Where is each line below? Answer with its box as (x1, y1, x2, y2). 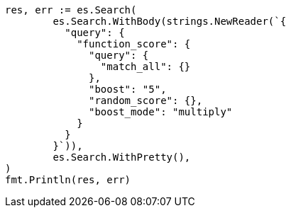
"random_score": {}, (89, 95, 203, 106)
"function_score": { (77, 38, 191, 50)
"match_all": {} (100, 61, 191, 72)
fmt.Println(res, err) (5, 174, 131, 185)
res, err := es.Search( (5, 4, 137, 16)
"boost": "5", (89, 84, 167, 95)
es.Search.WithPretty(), (53, 151, 191, 163)
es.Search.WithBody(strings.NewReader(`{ (53, 16, 287, 27)
